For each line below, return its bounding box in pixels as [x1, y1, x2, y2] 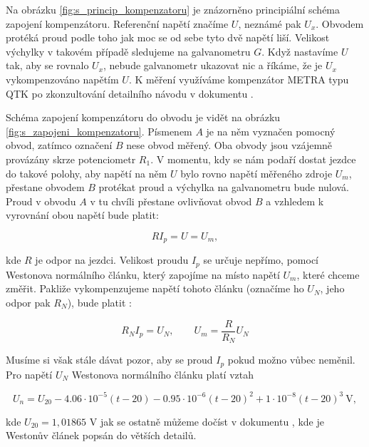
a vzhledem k [266, 193, 324, 208]
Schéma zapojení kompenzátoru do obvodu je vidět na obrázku [6, 110, 281, 125]
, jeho [320, 281, 345, 296]
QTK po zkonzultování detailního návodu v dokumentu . [6, 86, 254, 101]
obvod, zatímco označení [6, 138, 113, 153]
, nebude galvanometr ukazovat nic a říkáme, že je [103, 58, 323, 73]
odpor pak [6, 295, 51, 309]
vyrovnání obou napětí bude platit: [6, 207, 159, 222]
